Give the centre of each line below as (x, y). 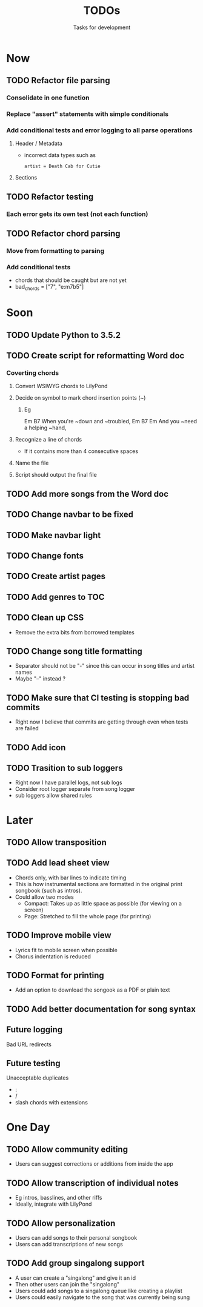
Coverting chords (33, 373)
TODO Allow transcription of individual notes (92, 1183)
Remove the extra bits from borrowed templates (75, 632)
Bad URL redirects (29, 1044)
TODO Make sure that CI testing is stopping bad (98, 698)
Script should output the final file (56, 475)
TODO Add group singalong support (75, 1263)
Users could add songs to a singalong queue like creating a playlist (99, 1291)
